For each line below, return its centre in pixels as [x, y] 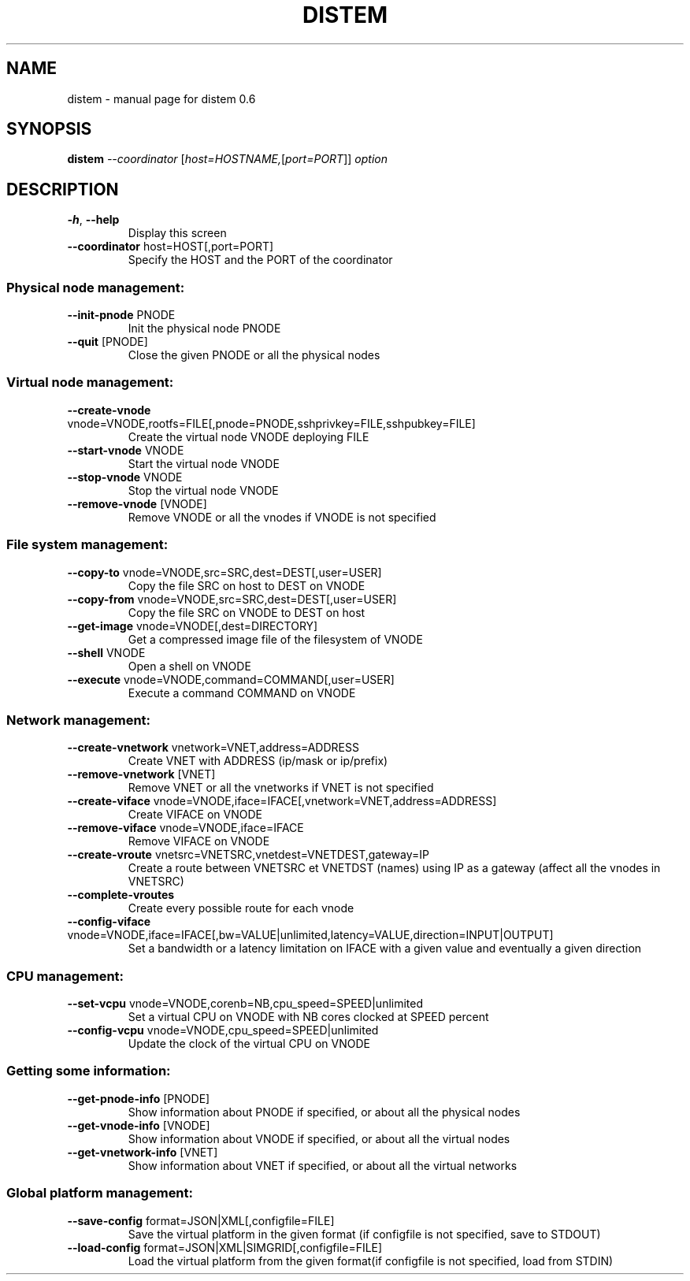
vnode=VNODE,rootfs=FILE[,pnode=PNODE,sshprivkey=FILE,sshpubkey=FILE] [271, 423]
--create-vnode [109, 410]
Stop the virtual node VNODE [203, 490]
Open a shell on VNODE [189, 666]
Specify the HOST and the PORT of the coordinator [260, 260]
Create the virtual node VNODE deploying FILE [249, 436]
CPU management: [65, 976]
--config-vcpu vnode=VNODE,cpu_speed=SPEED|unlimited [223, 1030]
